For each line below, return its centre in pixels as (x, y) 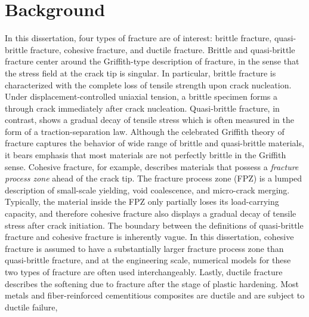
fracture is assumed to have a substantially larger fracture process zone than (144, 248)
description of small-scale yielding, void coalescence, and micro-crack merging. (147, 190)
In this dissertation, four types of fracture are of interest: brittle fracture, (138, 38)
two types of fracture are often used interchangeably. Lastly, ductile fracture (144, 272)
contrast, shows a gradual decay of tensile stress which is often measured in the (149, 120)
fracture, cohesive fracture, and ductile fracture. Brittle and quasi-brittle (163, 49)
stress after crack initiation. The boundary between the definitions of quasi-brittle (154, 225)
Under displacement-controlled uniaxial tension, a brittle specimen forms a (141, 96)
